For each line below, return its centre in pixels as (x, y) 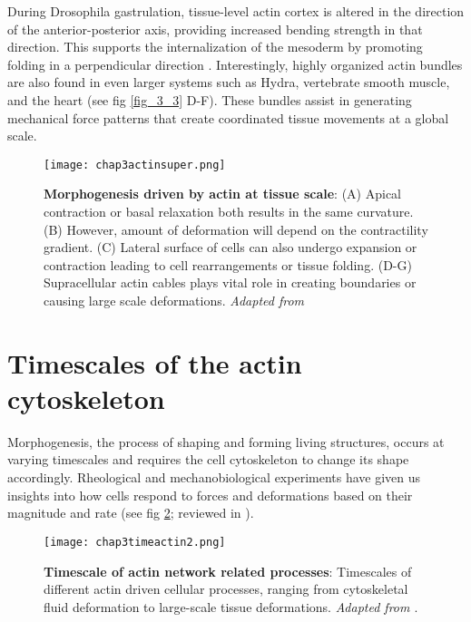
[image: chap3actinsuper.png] (135, 165)
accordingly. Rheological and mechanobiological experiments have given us (214, 477)
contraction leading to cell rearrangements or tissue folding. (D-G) (228, 264)
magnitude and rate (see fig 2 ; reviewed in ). (131, 513)
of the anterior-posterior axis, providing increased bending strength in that (215, 29)
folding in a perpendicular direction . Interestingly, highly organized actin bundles (235, 64)
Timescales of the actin (155, 362)
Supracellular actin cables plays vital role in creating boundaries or (230, 282)
